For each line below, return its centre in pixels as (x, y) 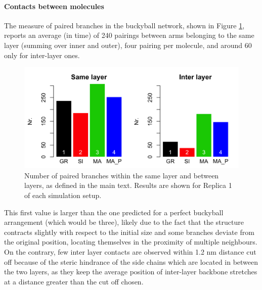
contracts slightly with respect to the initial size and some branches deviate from (129, 232)
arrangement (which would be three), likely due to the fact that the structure (124, 222)
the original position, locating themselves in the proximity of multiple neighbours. (131, 242)
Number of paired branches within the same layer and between (122, 175)
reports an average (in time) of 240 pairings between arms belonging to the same (129, 35)
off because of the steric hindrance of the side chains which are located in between (131, 261)
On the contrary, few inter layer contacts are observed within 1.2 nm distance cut (130, 251)
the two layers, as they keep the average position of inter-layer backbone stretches (131, 272)
